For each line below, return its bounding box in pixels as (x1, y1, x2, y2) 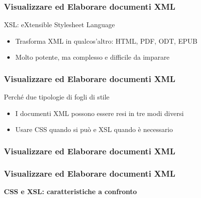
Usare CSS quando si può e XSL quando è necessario (15, 124, 173, 134)
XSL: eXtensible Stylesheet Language (4, 19, 115, 30)
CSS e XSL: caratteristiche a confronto (4, 186, 137, 197)
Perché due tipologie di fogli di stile (4, 92, 110, 102)
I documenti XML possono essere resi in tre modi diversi (15, 108, 184, 118)
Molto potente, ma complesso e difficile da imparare (15, 52, 169, 62)
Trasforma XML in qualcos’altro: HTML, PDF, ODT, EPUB (15, 35, 198, 46)
